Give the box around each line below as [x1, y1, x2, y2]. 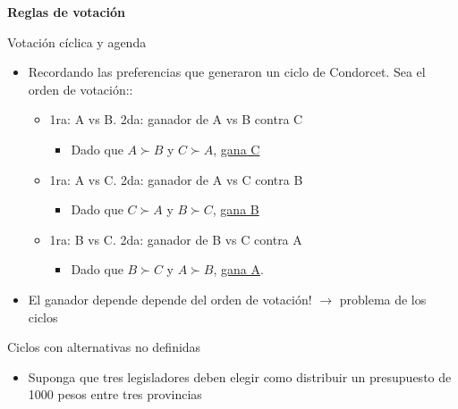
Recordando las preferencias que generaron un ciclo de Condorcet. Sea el [28, 63, 426, 81]
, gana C [213, 139, 260, 158]
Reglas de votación [7, 3, 126, 21]
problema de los [339, 289, 427, 308]
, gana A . [213, 260, 264, 279]
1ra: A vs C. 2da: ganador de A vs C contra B [49, 170, 303, 188]
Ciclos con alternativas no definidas [7, 338, 201, 356]
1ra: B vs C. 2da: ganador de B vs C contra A [49, 230, 302, 248]
